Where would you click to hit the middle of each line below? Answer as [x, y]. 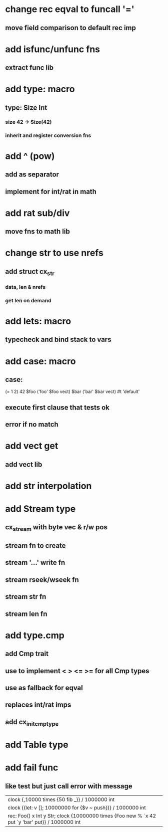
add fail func [32, 768]
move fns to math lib [37, 232]
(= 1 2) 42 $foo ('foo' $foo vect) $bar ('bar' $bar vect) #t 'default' [72, 391]
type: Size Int [26, 108]
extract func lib [29, 68]
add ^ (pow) [30, 156]
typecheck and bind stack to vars [58, 340]
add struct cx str [30, 272]
